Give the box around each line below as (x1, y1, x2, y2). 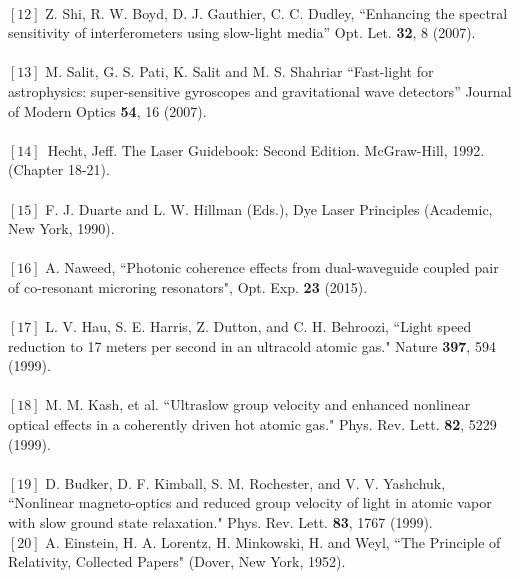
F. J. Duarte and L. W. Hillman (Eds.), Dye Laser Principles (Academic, (45, 198, 493, 219)
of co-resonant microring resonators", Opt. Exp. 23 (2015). (8, 276, 368, 297)
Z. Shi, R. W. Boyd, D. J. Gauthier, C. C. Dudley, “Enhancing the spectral (45, 2, 508, 23)
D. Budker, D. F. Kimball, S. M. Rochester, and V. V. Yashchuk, (45, 472, 446, 493)
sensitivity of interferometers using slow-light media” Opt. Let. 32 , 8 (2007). (8, 22, 476, 43)
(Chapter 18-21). (8, 159, 110, 180)
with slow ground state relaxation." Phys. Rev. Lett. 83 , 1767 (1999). (8, 512, 433, 533)
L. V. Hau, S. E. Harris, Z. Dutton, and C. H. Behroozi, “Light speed (45, 316, 472, 337)
